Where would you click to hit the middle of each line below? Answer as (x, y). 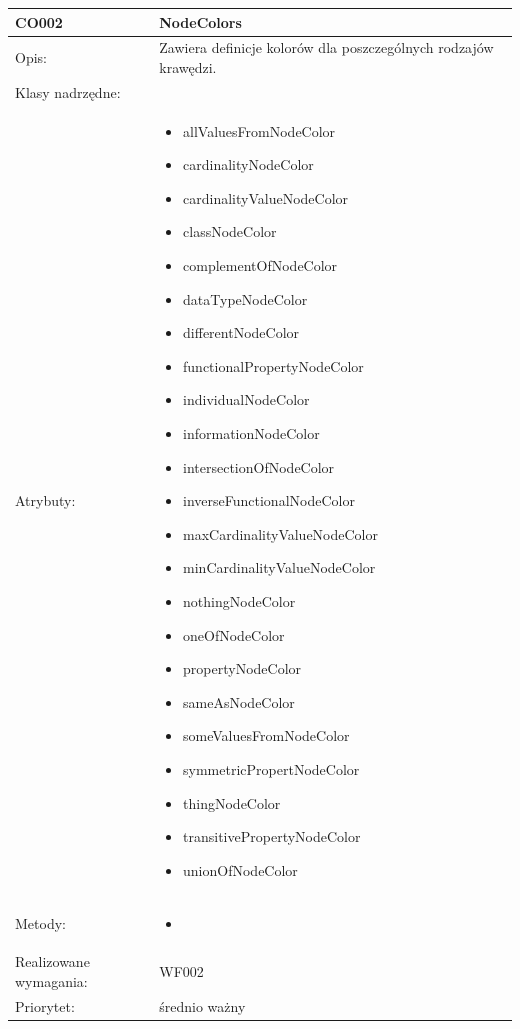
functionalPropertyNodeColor (273, 365)
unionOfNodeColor (240, 869)
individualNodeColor (246, 399)
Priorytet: (45, 1005)
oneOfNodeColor (234, 634)
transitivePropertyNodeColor (272, 836)
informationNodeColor (251, 432)
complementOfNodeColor (260, 265)
